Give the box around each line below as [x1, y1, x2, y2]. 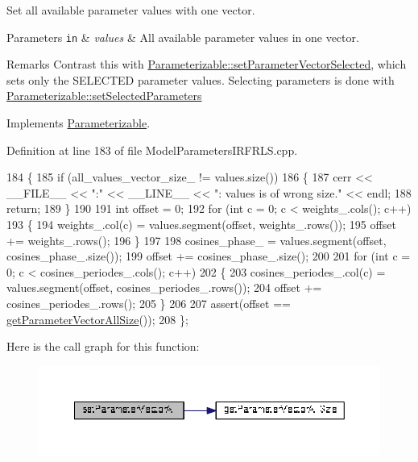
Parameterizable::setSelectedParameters [6, 87, 202, 104]
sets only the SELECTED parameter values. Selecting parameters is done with [6, 71, 395, 88]
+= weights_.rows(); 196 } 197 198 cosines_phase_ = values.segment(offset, [6, 231, 387, 248]
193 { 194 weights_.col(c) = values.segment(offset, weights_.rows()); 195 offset [6, 216, 396, 232]
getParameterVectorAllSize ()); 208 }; [6, 310, 188, 327]
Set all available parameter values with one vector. [6, 2, 255, 18]
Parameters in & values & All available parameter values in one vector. [6, 28, 359, 45]
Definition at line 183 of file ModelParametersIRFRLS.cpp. [6, 141, 298, 158]
